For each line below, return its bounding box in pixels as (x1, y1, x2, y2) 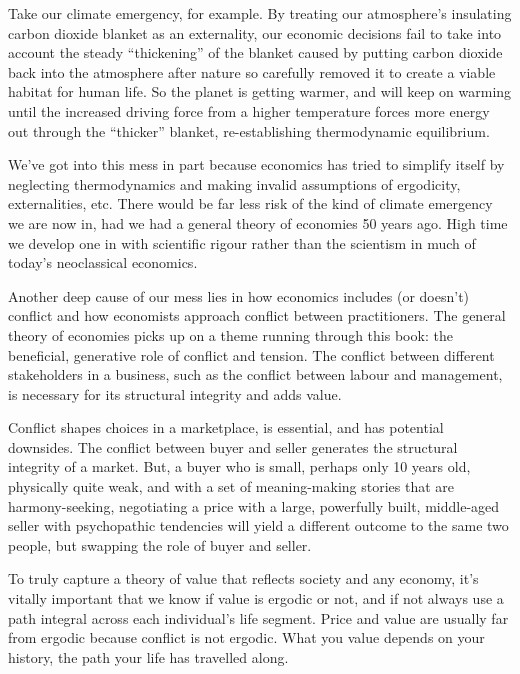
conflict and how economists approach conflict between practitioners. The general (8, 305, 506, 326)
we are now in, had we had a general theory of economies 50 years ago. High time (8, 212, 508, 233)
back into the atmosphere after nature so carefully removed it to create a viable (8, 61, 496, 82)
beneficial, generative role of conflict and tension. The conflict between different (8, 344, 495, 365)
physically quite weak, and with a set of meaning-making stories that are (8, 476, 455, 497)
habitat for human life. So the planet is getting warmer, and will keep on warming (8, 81, 512, 102)
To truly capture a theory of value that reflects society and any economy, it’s (8, 568, 479, 589)
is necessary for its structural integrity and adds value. (8, 383, 342, 404)
